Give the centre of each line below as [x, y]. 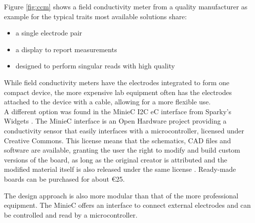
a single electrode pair [49, 33]
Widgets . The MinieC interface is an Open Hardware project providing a [115, 121]
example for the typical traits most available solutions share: [95, 16]
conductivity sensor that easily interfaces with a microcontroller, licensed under [124, 130]
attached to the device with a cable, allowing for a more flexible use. [107, 102]
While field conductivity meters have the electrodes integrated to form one [117, 82]
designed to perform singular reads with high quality [95, 66]
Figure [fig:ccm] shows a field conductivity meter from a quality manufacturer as [126, 6]
